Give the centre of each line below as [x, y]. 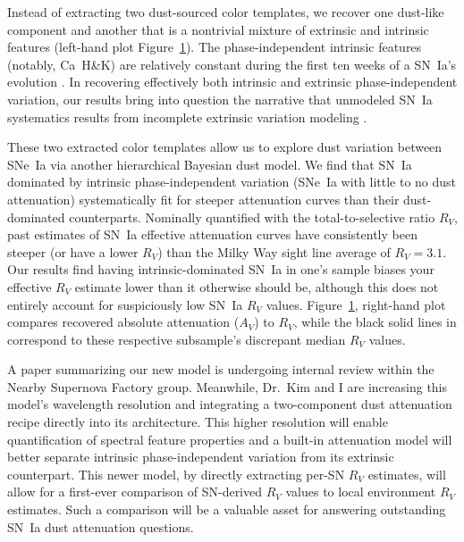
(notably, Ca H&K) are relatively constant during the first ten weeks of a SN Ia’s [232, 64]
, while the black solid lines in [375, 322]
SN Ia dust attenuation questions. [101, 526]
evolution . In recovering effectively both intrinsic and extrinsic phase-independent [232, 82]
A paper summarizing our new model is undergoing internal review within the [221, 369]
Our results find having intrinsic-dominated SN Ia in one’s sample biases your [221, 269]
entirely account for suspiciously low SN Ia [125, 304]
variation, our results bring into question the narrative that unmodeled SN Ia [220, 99]
